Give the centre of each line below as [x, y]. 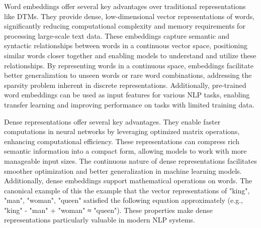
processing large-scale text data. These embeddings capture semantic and [117, 35]
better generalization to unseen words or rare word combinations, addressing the [128, 75]
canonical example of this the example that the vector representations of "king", [127, 190]
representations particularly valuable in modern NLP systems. [100, 220]
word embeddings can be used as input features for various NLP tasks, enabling [127, 95]
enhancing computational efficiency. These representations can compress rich [122, 141]
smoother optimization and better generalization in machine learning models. [123, 170]
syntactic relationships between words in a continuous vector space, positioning [126, 45]
